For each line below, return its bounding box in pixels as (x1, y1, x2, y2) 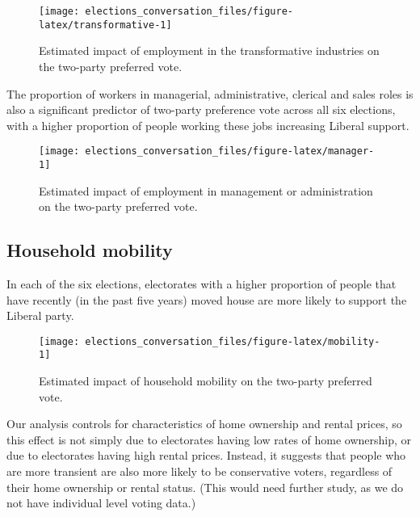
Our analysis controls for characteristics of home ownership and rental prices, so (6, 415, 402, 432)
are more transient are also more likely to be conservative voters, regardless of (6, 463, 393, 480)
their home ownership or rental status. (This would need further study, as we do (6, 478, 404, 495)
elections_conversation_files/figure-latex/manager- (85, 145, 375, 158)
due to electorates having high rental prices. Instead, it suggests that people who (6, 447, 406, 464)
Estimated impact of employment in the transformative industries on (39, 42, 380, 59)
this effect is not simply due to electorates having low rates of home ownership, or (6, 431, 412, 448)
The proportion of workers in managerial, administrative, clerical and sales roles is (6, 85, 414, 102)
